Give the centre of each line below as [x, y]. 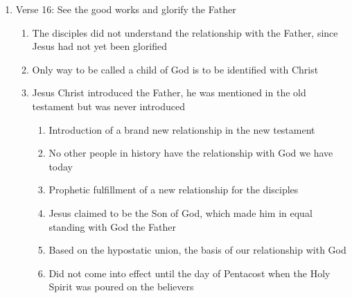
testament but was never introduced [108, 106]
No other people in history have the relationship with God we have [191, 153]
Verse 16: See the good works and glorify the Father [126, 9]
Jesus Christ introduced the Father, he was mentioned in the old [169, 93]
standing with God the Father [112, 226]
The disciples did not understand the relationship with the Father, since [185, 32]
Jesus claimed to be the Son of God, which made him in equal [181, 212]
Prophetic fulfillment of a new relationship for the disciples [174, 190]
